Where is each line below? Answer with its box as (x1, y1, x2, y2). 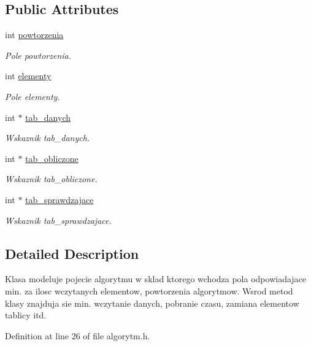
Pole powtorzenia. (5, 48, 72, 61)
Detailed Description (5, 244, 139, 263)
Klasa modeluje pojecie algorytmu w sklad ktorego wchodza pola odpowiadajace (5, 272, 307, 285)
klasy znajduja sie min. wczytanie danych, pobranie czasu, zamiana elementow (5, 296, 299, 309)
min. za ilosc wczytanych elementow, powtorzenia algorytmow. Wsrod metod (5, 284, 293, 297)
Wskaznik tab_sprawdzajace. (5, 213, 112, 226)
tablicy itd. (5, 309, 47, 321)
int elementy (5, 69, 52, 82)
